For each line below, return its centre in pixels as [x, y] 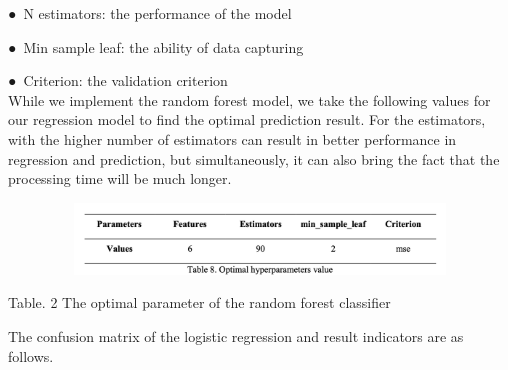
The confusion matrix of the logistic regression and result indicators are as [236, 335]
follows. [31, 355]
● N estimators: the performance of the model [150, 13]
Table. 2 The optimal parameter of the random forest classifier [199, 302]
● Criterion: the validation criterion [118, 80]
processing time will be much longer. [120, 178]
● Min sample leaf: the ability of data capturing [156, 46]
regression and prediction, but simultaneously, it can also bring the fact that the [254, 158]
